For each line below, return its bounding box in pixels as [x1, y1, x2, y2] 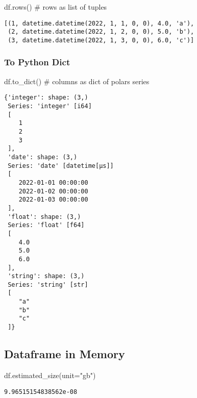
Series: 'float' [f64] [8, 221, 85, 229]
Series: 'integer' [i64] [8, 103, 92, 110]
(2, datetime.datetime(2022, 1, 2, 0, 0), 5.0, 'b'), [8, 28, 194, 36]
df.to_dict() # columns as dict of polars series [4, 76, 150, 86]
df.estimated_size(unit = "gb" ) [4, 369, 96, 380]
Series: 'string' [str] [8, 281, 88, 288]
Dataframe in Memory [4, 346, 125, 362]
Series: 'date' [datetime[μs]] [8, 162, 114, 169]
